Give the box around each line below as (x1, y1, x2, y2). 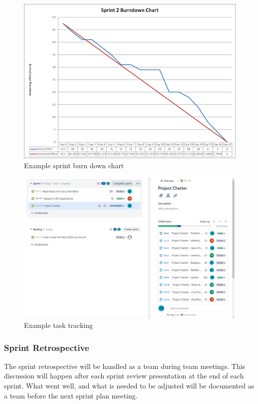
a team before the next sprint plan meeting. (4, 390, 138, 400)
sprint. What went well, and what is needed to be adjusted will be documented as (4, 380, 255, 390)
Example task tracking (24, 319, 93, 330)
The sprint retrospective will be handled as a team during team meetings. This (4, 360, 246, 371)
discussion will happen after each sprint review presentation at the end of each (4, 370, 244, 381)
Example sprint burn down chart (24, 160, 124, 170)
